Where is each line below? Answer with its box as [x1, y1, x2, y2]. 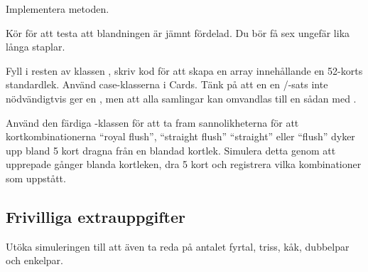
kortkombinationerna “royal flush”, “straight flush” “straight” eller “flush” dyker [6, 129, 355, 144]
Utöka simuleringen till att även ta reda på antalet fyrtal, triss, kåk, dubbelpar [6, 239, 350, 253]
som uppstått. [6, 170, 66, 185]
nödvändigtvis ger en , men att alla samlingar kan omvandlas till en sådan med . [6, 90, 357, 105]
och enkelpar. [6, 253, 63, 268]
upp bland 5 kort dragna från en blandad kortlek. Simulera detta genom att [6, 142, 336, 157]
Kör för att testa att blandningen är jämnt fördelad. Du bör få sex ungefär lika [6, 25, 350, 40]
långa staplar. [6, 39, 65, 54]
